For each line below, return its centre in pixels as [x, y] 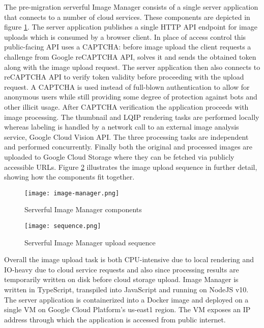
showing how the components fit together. [69, 177]
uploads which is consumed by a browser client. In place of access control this [125, 36]
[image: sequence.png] [63, 226]
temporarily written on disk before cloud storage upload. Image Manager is [121, 279]
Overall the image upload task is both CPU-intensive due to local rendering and [129, 259]
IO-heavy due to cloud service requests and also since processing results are [122, 269]
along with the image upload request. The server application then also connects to [132, 67]
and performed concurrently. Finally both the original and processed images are [128, 147]
